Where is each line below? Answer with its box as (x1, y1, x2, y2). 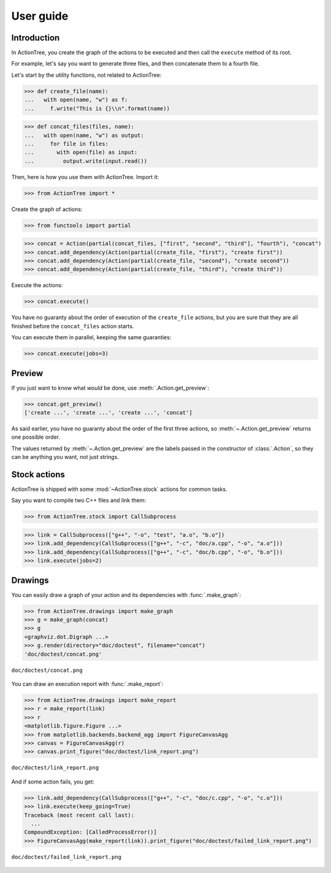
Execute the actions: (11, 282, 63, 289)
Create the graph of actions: (11, 206, 83, 213)
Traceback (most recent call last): (24, 812, 135, 818)
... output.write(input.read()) (24, 157, 147, 164)
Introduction (11, 33, 60, 43)
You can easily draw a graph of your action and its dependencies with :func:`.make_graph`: (11, 591, 242, 598)
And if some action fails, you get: (11, 778, 95, 785)
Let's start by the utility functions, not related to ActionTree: (11, 71, 162, 79)
